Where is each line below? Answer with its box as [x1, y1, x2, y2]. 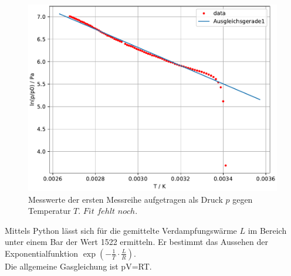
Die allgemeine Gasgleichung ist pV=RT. [5, 260, 152, 272]
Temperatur [28, 205, 71, 217]
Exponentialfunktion [5, 247, 79, 259]
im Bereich [248, 224, 287, 236]
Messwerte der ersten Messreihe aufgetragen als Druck [28, 193, 223, 205]
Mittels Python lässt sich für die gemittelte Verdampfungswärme [5, 224, 237, 236]
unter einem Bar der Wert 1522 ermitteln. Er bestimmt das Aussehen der [5, 236, 268, 248]
